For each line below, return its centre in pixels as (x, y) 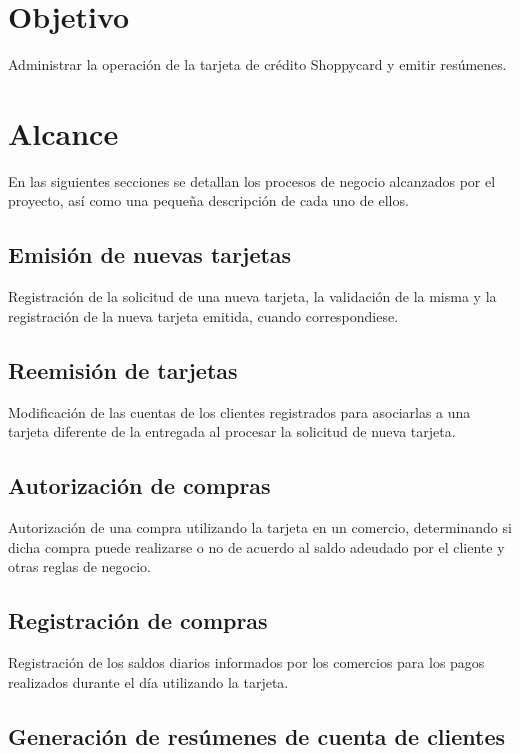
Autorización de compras (139, 485)
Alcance (63, 132)
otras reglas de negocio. (79, 566)
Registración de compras (138, 620)
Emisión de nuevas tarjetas (150, 254)
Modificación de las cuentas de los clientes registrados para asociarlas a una (239, 411)
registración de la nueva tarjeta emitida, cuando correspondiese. (203, 315)
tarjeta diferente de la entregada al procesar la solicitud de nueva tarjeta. (232, 431)
